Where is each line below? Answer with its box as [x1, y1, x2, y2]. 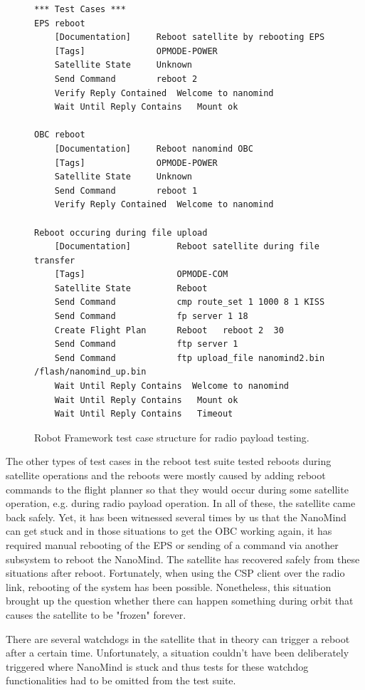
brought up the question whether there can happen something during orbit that [6, 593, 354, 608]
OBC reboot [34, 130, 85, 140]
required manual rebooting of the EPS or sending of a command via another [6, 537, 339, 552]
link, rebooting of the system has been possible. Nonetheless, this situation [6, 579, 332, 594]
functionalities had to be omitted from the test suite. [6, 673, 236, 688]
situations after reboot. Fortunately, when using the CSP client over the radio [6, 565, 345, 580]
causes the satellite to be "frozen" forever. [6, 607, 186, 622]
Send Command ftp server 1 [54, 339, 238, 350]
